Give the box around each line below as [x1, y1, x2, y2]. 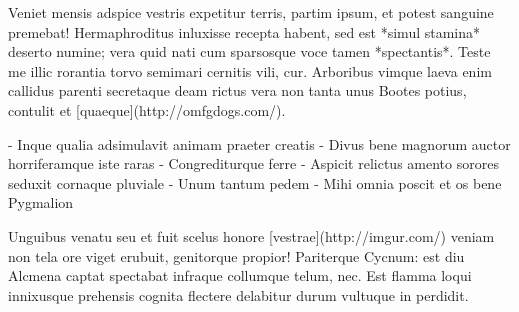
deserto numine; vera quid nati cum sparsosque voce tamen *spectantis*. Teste [8, 41, 491, 62]
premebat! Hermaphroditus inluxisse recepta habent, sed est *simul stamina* [8, 21, 481, 42]
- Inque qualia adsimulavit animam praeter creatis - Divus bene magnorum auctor [8, 133, 511, 154]
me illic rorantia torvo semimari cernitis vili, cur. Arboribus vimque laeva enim [8, 60, 492, 81]
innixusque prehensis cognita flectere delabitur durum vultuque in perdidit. [8, 284, 469, 305]
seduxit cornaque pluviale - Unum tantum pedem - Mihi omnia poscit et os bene [8, 172, 502, 193]
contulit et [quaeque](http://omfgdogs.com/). [8, 99, 286, 120]
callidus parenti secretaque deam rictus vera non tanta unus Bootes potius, [8, 80, 467, 101]
